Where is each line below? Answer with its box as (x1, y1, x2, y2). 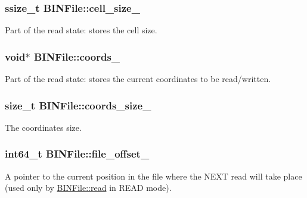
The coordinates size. (5, 121, 82, 133)
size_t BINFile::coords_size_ (5, 98, 151, 112)
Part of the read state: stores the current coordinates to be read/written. (5, 73, 271, 85)
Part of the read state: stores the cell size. (5, 24, 157, 36)
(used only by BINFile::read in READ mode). (5, 181, 172, 194)
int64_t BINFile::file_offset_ (5, 146, 150, 161)
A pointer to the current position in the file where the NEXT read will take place (5, 169, 302, 182)
